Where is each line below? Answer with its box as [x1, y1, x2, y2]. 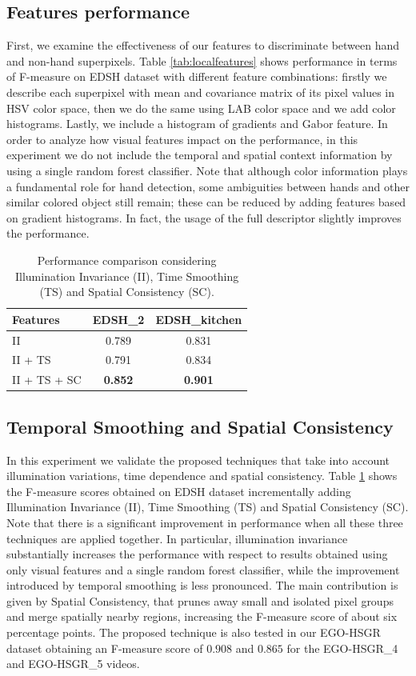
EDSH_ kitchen [155, 310, 242, 327]
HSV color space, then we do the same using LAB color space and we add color [6, 99, 396, 116]
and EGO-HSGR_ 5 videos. [6, 655, 140, 672]
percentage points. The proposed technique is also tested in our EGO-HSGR [6, 624, 381, 641]
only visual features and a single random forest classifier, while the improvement [6, 561, 400, 578]
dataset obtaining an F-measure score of [6, 639, 203, 656]
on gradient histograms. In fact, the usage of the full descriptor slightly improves [6, 209, 402, 226]
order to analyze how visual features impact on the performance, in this [6, 130, 358, 147]
